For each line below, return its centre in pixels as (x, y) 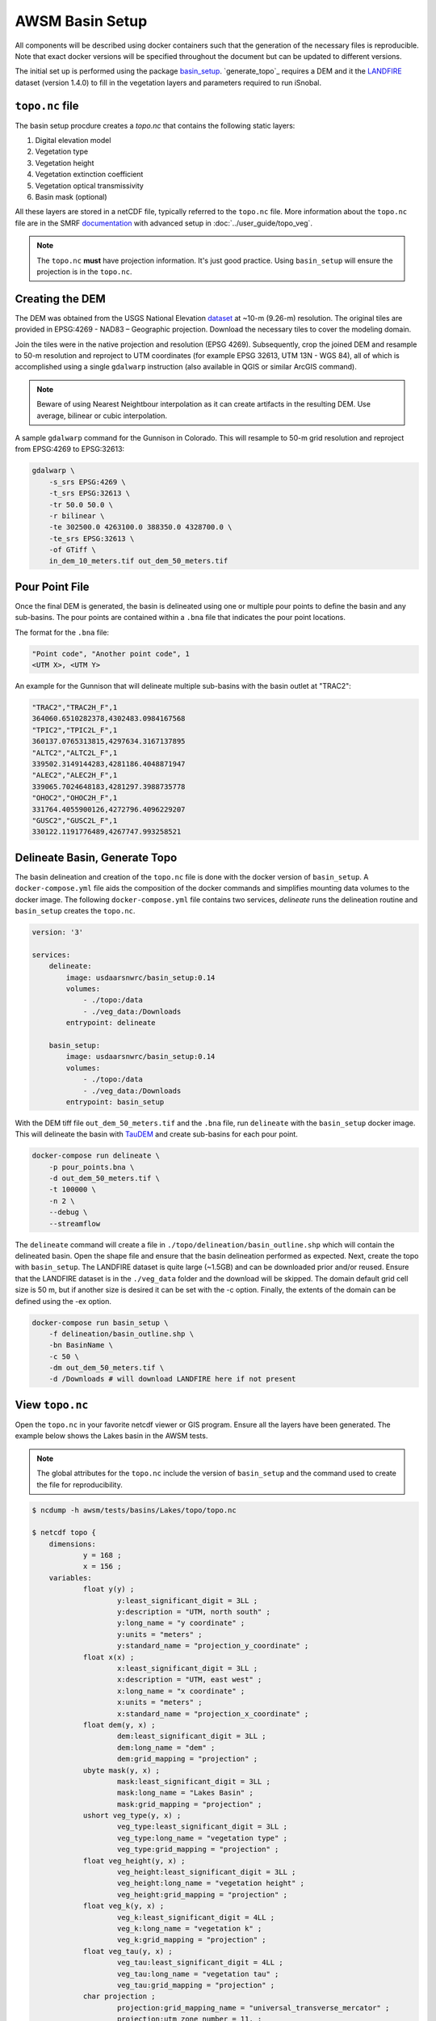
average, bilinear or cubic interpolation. (102, 416)
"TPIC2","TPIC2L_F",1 (75, 730)
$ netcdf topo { (64, 1533)
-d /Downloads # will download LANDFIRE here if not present (172, 1379)
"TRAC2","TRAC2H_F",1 (75, 708)
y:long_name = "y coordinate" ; (181, 1623)
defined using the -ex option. (63, 1301)
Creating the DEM (60, 299)
